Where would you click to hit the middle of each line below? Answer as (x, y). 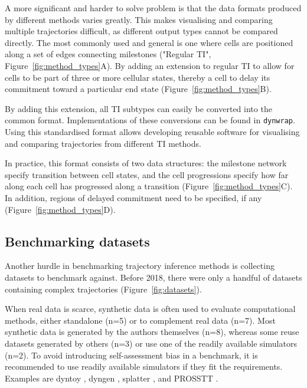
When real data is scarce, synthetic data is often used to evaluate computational (150, 309)
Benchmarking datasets (77, 241)
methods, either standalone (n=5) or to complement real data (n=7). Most (140, 320)
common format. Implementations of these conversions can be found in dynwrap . (150, 120)
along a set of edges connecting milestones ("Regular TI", (108, 54)
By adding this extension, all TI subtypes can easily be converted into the (138, 108)
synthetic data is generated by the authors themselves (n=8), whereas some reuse (152, 332)
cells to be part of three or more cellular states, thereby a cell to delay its (138, 77)
